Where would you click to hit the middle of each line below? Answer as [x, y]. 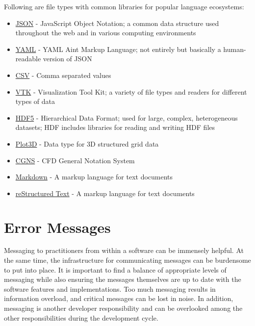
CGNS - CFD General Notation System [75, 160]
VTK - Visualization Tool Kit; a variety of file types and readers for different [131, 91]
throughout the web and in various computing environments [106, 33]
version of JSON [67, 59]
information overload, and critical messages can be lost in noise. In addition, [119, 298]
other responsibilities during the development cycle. [81, 317]
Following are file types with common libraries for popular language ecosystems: [124, 6]
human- [235, 49]
